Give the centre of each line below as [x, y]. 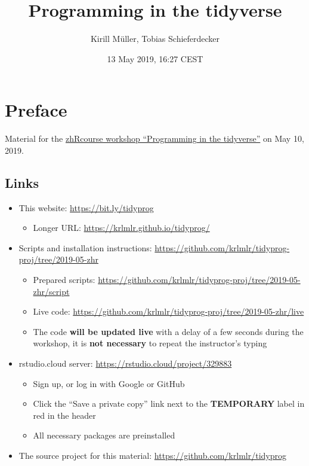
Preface [36, 110]
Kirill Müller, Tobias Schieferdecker [155, 39]
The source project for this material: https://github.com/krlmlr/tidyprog [152, 455]
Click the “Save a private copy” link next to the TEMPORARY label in [169, 403]
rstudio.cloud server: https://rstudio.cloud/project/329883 [125, 363]
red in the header [64, 415]
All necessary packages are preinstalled [104, 435]
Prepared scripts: [64, 280]
